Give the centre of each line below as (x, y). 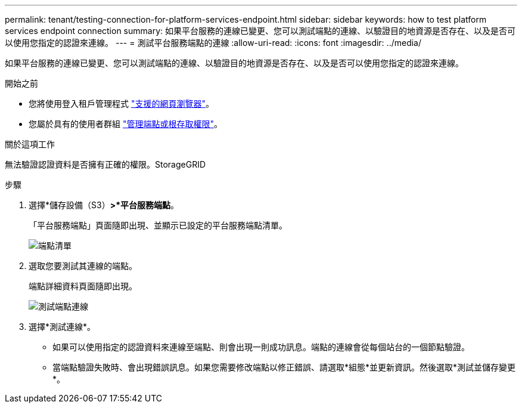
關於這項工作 (30, 144)
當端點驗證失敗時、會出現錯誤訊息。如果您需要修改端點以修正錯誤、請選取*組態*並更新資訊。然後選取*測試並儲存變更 (284, 367)
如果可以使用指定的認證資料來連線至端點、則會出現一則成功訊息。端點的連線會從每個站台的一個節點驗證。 (261, 347)
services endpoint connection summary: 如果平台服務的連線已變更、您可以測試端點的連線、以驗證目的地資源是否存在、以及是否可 (260, 31)
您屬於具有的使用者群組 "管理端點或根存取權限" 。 (125, 124)
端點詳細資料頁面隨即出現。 (83, 286)
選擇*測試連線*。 (62, 327)
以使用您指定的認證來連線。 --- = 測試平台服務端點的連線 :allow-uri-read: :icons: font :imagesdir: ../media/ (213, 43)
